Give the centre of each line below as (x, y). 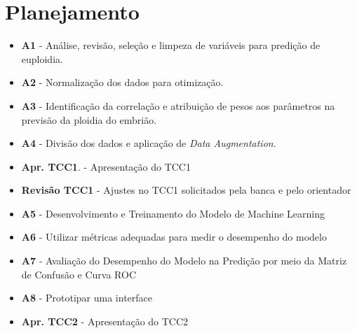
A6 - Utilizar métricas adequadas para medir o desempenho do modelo (174, 237)
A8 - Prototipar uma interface (87, 298)
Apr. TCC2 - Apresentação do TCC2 (105, 321)
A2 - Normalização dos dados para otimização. (122, 82)
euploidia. (42, 58)
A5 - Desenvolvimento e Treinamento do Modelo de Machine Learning (173, 213)
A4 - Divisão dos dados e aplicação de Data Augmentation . (149, 143)
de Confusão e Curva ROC (79, 274)
